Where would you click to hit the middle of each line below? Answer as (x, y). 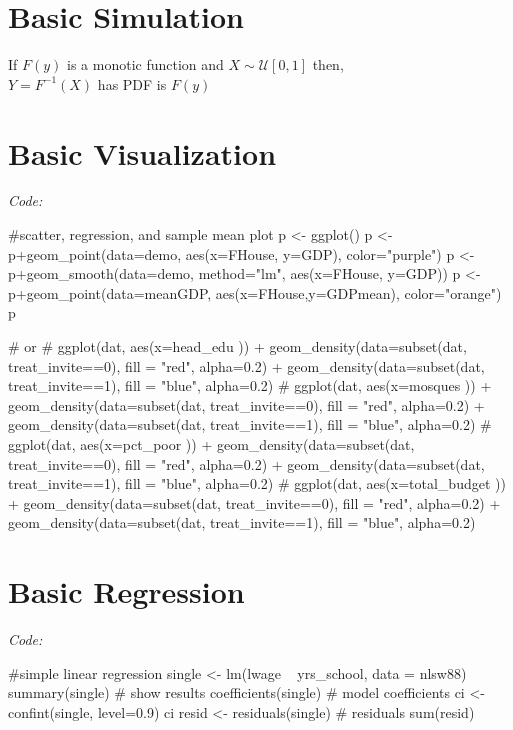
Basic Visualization (142, 152)
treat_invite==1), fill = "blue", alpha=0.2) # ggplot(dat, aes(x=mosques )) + (250, 385)
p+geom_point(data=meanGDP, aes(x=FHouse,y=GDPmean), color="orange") (255, 292)
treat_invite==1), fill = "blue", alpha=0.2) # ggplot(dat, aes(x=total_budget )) (257, 483)
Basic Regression (126, 591)
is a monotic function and (145, 64)
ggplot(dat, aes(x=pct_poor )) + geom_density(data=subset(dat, (211, 443)
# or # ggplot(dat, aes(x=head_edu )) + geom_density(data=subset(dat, (237, 346)
